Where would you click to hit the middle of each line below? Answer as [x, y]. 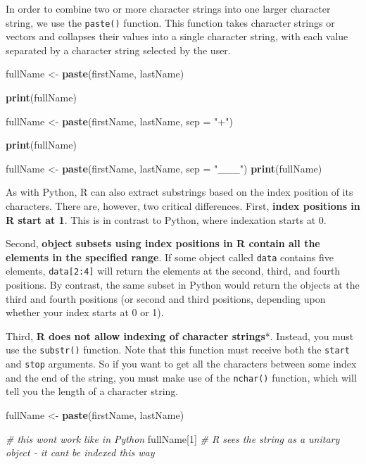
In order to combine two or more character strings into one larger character [168, 8]
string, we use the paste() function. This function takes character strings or [170, 22]
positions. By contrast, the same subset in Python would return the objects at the [183, 285]
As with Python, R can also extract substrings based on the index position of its [179, 192]
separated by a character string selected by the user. [118, 50]
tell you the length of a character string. [92, 391]
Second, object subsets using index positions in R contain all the [163, 243]
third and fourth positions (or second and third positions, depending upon [166, 298]
